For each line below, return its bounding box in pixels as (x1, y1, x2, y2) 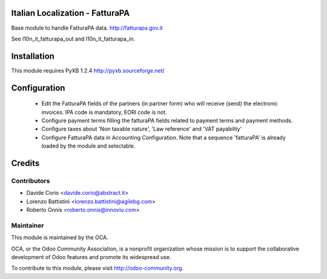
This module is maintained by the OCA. (11, 234, 108, 241)
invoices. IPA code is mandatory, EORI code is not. (41, 108, 167, 116)
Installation (11, 51, 54, 61)
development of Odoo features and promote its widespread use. (11, 254, 171, 261)
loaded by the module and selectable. (41, 142, 136, 149)
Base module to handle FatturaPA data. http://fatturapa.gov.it (11, 24, 163, 31)
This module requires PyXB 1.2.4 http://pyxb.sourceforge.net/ (11, 67, 165, 74)
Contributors (11, 176, 50, 185)
